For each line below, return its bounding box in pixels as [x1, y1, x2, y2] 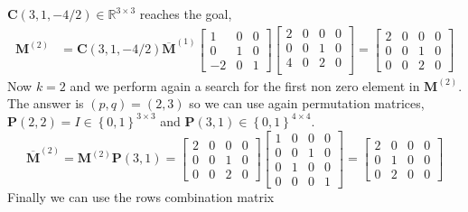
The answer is [7, 94, 84, 113]
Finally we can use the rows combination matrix [7, 187, 275, 206]
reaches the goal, [139, 5, 232, 23]
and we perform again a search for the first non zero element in [70, 76, 420, 95]
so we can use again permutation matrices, [189, 94, 425, 113]
